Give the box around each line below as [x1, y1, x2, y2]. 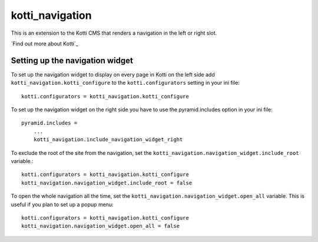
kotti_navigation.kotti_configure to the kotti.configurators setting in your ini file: [11, 79, 240, 87]
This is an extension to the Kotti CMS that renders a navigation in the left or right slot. [11, 29, 217, 37]
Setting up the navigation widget [11, 55, 134, 65]
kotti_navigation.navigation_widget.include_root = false [21, 180, 193, 186]
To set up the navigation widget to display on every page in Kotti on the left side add [11, 71, 215, 78]
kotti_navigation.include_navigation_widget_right [33, 136, 183, 143]
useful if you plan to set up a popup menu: [11, 201, 114, 208]
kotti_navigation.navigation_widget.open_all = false [21, 223, 180, 230]
